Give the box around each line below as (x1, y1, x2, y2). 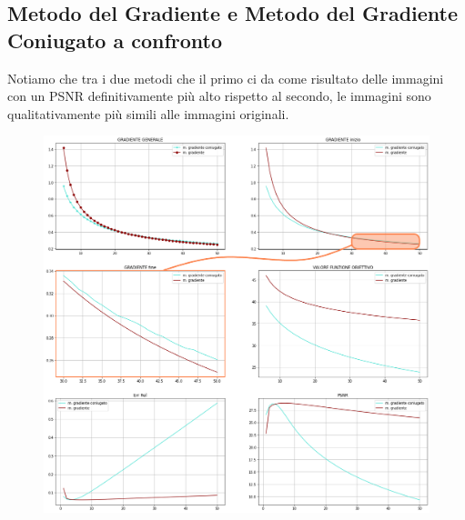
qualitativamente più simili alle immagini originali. (7, 104, 289, 123)
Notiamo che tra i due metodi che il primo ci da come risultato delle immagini (7, 68, 444, 87)
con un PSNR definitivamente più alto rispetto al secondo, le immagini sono (7, 86, 431, 105)
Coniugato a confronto (7, 25, 222, 54)
